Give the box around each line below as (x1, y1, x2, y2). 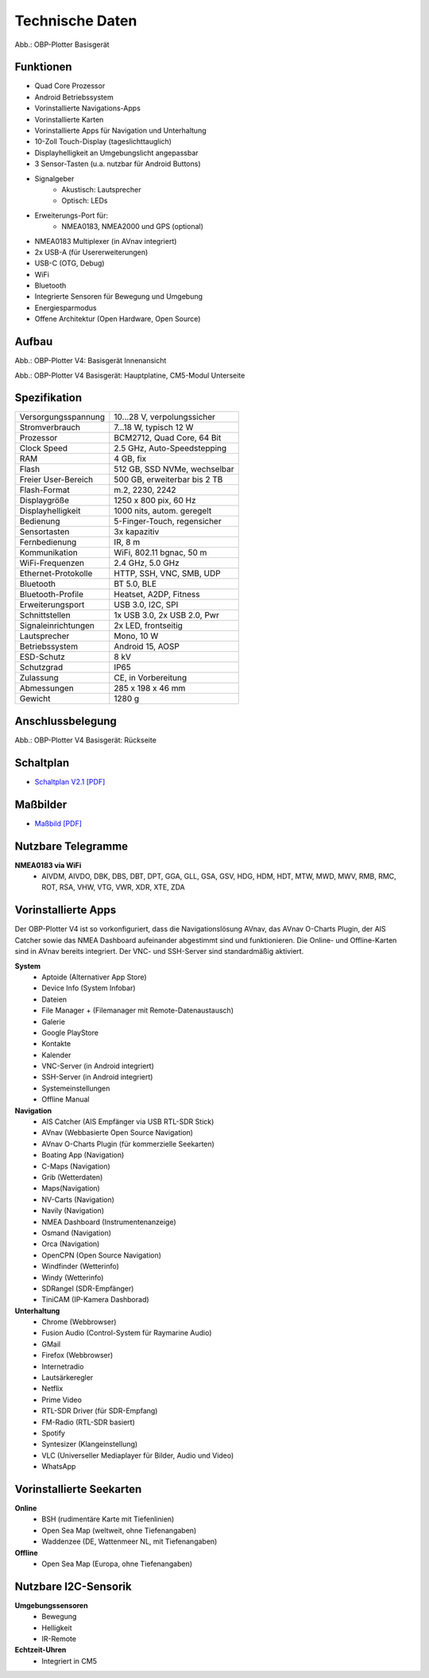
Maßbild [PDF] (34, 819, 83, 828)
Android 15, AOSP (114, 641, 180, 652)
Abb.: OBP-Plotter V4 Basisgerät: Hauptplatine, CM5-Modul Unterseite (14, 370, 245, 380)
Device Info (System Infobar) (41, 983, 136, 993)
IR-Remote (41, 1634, 77, 1644)
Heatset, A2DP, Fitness (114, 589, 200, 600)
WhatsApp (41, 1462, 76, 1471)
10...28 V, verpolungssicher (114, 412, 216, 423)
